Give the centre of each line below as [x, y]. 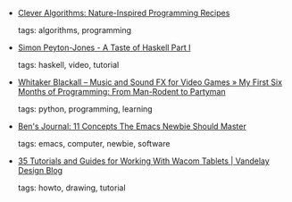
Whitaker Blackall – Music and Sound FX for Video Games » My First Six [150, 82]
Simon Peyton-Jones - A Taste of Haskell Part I [104, 47]
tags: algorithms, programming [75, 30]
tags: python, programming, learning [85, 109]
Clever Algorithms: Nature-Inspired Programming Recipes [124, 13]
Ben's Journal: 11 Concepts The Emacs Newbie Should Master [132, 126]
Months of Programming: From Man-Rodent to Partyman [121, 92]
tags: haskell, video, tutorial [68, 65]
